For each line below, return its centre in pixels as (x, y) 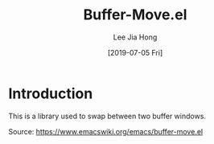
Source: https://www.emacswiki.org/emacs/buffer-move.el (106, 131)
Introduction (51, 93)
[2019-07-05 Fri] (135, 52)
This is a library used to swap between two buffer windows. (107, 116)
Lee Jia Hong (135, 37)
